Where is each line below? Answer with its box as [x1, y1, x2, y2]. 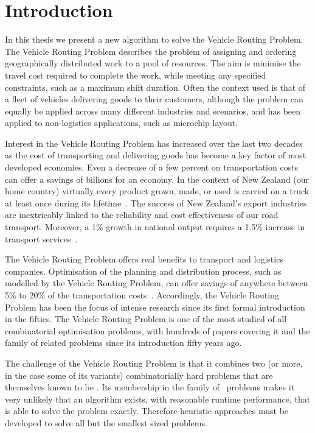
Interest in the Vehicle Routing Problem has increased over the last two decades [5, 136, 303, 149]
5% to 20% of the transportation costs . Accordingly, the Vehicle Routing [5, 289, 279, 301]
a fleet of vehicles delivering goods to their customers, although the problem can [5, 93, 303, 105]
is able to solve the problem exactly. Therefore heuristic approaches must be [5, 404, 289, 417]
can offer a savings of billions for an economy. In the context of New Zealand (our [5, 172, 310, 185]
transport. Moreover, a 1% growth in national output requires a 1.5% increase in [5, 220, 305, 233]
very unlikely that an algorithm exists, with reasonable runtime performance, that [5, 392, 311, 405]
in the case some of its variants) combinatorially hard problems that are [5, 368, 273, 381]
